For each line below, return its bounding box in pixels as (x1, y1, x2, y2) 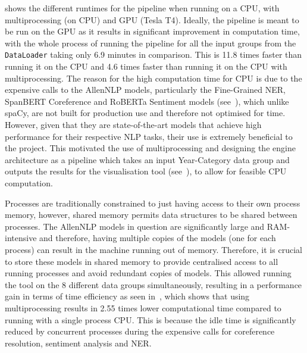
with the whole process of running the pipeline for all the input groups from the (5, 36, 296, 49)
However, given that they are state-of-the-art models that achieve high (5, 118, 262, 130)
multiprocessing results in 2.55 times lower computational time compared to (5, 301, 281, 314)
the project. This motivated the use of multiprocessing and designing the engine (5, 142, 296, 154)
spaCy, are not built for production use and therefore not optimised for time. (5, 107, 286, 119)
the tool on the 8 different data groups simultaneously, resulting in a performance (5, 278, 302, 290)
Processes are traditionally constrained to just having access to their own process (5, 196, 300, 209)
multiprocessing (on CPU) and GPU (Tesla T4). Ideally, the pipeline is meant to (5, 13, 299, 26)
